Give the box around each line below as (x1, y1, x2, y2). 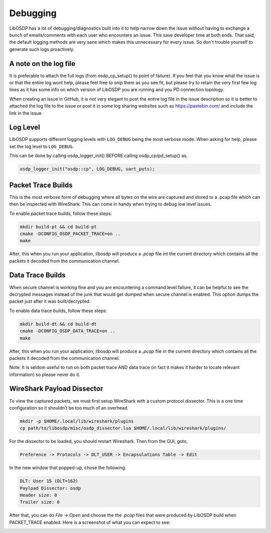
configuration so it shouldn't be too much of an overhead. (9, 405, 129, 411)
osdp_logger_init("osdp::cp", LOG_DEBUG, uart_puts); (20, 166, 155, 172)
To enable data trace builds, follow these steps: (9, 308, 107, 314)
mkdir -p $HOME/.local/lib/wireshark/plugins (20, 418, 134, 424)
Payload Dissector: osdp (20, 485, 81, 491)
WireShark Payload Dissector (9, 385, 103, 393)
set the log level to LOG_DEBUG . (9, 143, 74, 149)
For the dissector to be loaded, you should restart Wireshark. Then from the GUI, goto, (9, 438, 188, 444)
